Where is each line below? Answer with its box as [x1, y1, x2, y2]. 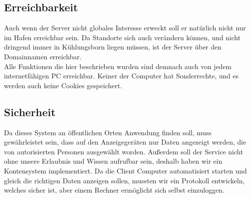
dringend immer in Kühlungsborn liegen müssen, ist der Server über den [4, 42, 222, 52]
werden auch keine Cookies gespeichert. [4, 80, 122, 90]
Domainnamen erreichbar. [4, 51, 82, 61]
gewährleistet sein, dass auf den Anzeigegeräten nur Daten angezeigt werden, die [4, 137, 246, 147]
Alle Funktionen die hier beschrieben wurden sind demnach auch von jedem [4, 61, 232, 71]
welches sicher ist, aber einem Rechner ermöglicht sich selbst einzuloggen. [4, 185, 224, 195]
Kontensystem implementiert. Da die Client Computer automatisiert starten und [4, 165, 247, 175]
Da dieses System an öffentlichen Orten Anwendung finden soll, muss [4, 127, 212, 137]
